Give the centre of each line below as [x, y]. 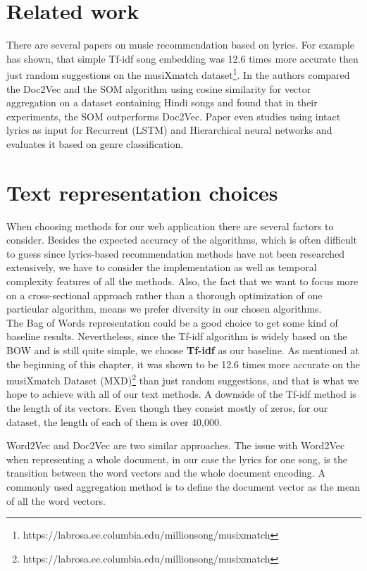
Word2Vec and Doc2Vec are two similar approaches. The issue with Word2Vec [176, 445]
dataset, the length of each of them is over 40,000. [114, 421]
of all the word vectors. [56, 500]
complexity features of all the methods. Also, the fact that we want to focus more [182, 281]
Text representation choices [142, 192]
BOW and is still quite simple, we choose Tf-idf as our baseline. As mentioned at [183, 350]
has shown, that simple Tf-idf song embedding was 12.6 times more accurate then [182, 58]
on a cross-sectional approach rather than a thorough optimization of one [164, 295]
